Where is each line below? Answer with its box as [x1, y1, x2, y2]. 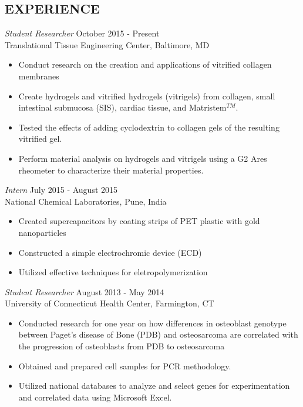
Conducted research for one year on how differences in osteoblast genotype [18, 316, 287, 329]
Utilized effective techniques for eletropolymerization [18, 266, 208, 278]
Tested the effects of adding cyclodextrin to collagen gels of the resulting [18, 121, 280, 133]
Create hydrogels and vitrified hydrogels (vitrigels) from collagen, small [18, 89, 275, 102]
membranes [18, 69, 59, 82]
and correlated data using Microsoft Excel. [18, 391, 172, 403]
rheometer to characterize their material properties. [18, 164, 204, 176]
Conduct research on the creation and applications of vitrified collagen [18, 58, 272, 71]
